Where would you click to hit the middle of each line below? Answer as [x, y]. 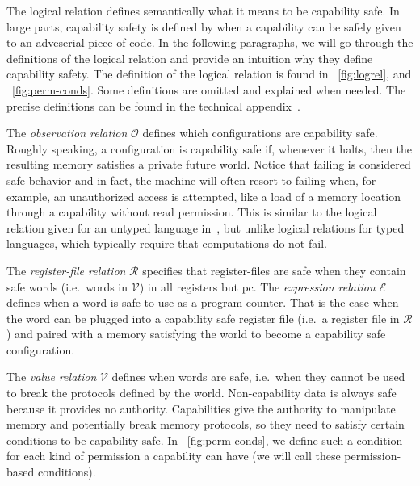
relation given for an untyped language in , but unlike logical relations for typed [206, 227]
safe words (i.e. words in [67, 286]
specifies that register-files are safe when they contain [274, 270]
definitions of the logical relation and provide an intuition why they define [190, 58]
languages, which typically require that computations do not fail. [167, 243]
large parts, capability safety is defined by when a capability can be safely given [204, 26]
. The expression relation [314, 286]
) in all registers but [189, 286]
